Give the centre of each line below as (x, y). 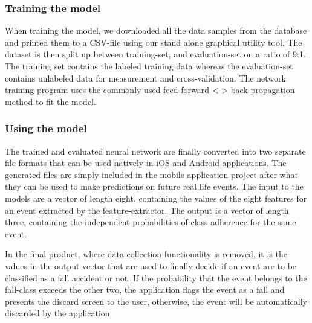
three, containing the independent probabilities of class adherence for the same (151, 222)
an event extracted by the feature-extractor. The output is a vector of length (147, 210)
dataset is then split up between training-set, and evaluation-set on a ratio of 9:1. (155, 54)
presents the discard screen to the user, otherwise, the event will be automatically (156, 301)
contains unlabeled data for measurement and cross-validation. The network (145, 78)
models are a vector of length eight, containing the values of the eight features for (156, 198)
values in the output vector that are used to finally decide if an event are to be (151, 265)
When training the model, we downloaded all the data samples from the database (156, 30)
